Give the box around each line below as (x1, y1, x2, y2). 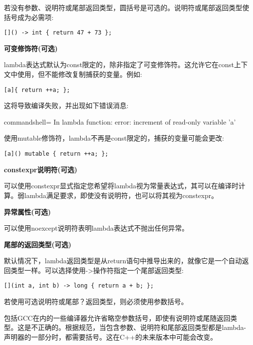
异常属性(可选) (4, 206, 51, 217)
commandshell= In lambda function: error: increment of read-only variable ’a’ (4, 116, 236, 127)
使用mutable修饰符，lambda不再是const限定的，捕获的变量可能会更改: (4, 133, 224, 143)
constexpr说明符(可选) (4, 164, 77, 174)
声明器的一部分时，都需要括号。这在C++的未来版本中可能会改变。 (4, 331, 217, 342)
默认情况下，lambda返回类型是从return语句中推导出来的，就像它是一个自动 (4, 255, 242, 266)
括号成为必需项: (4, 12, 54, 22)
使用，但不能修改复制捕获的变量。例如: (17, 69, 142, 79)
